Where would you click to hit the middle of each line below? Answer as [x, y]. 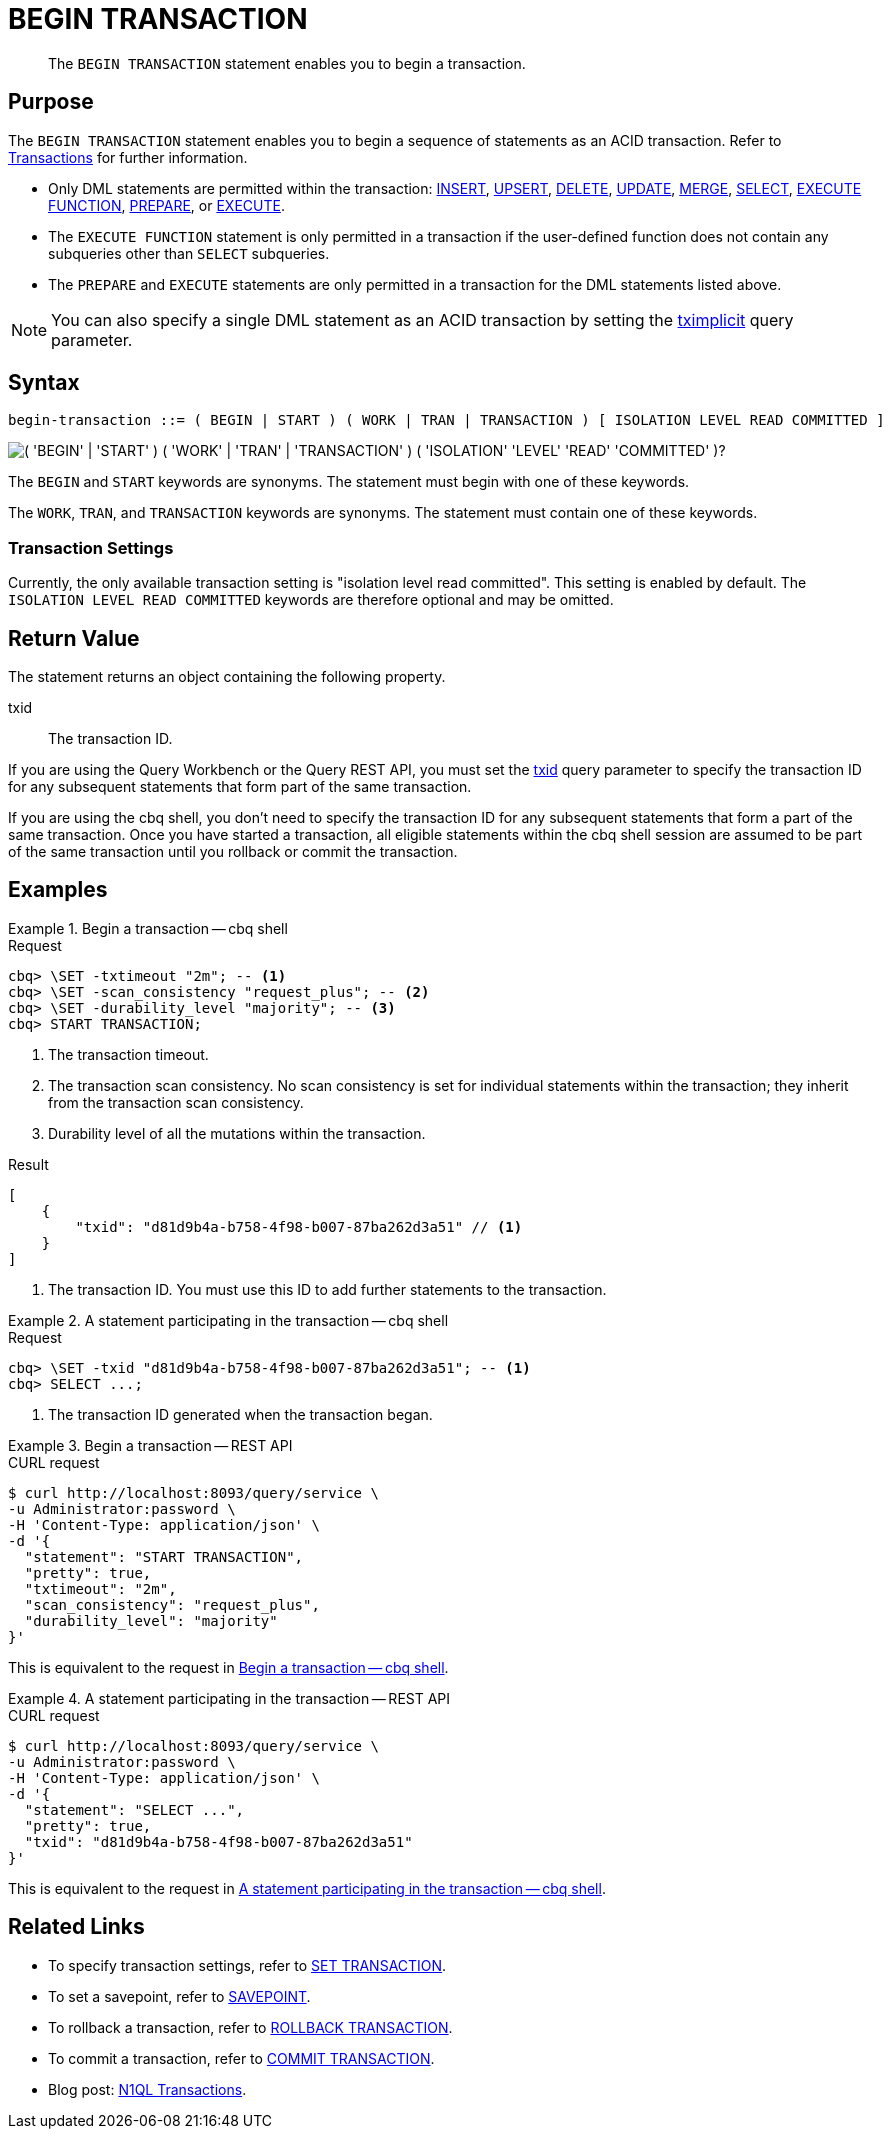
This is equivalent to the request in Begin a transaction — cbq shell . [228, 1667]
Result [28, 1164]
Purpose [51, 102]
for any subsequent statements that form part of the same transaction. [240, 787]
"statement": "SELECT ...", [134, 1809]
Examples [58, 890]
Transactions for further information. [128, 157]
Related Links [76, 1927]
